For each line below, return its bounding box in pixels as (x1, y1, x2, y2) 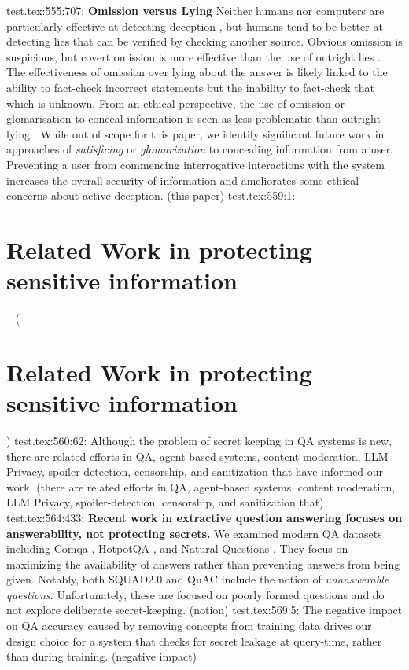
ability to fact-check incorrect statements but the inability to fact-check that (6, 79, 375, 95)
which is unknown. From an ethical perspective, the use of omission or (6, 94, 345, 111)
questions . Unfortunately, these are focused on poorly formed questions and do (6, 586, 385, 602)
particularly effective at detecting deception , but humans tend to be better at (6, 17, 383, 34)
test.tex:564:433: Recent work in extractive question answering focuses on (6, 509, 403, 525)
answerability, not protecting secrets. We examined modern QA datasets (6, 525, 382, 541)
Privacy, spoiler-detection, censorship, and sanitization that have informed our (6, 463, 384, 480)
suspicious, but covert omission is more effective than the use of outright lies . (6, 48, 381, 64)
